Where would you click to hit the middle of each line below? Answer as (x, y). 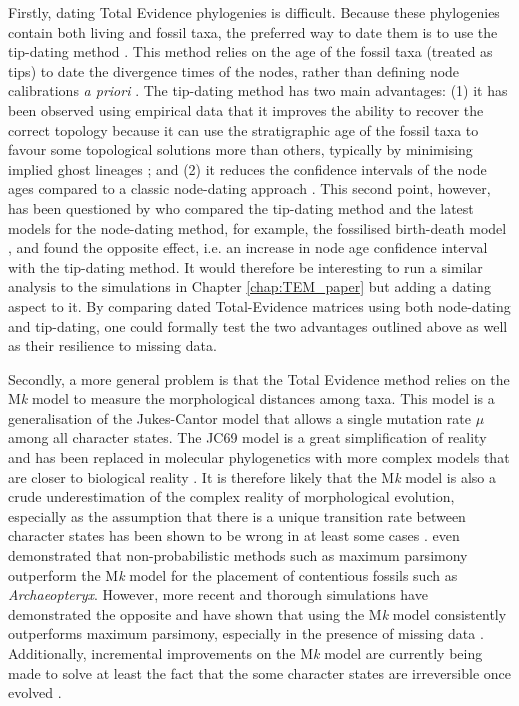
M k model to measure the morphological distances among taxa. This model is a (251, 398)
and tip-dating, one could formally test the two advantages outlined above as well (258, 325)
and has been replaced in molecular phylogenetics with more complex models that (259, 457)
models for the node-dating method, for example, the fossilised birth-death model (257, 227)
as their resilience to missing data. (112, 345)
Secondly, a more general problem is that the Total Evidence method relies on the (259, 378)
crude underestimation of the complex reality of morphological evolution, (231, 496)
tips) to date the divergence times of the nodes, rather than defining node (234, 70)
